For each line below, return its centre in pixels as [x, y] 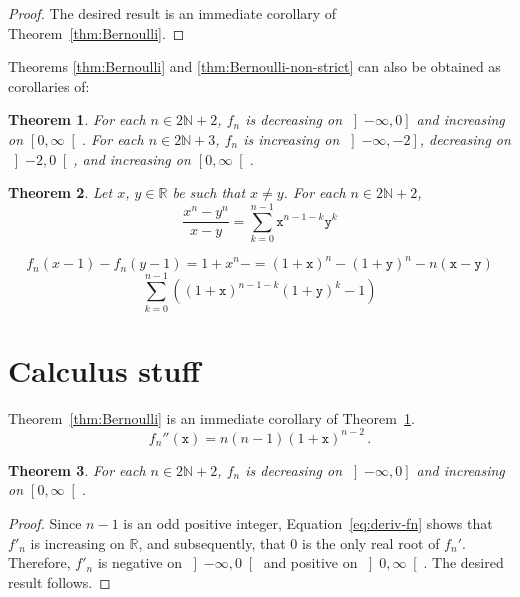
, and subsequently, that [212, 542]
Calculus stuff [104, 369]
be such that [209, 192]
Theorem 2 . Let [60, 192]
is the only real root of [371, 542]
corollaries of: [49, 85]
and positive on [310, 562]
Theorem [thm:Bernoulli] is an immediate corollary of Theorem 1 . [211, 417]
